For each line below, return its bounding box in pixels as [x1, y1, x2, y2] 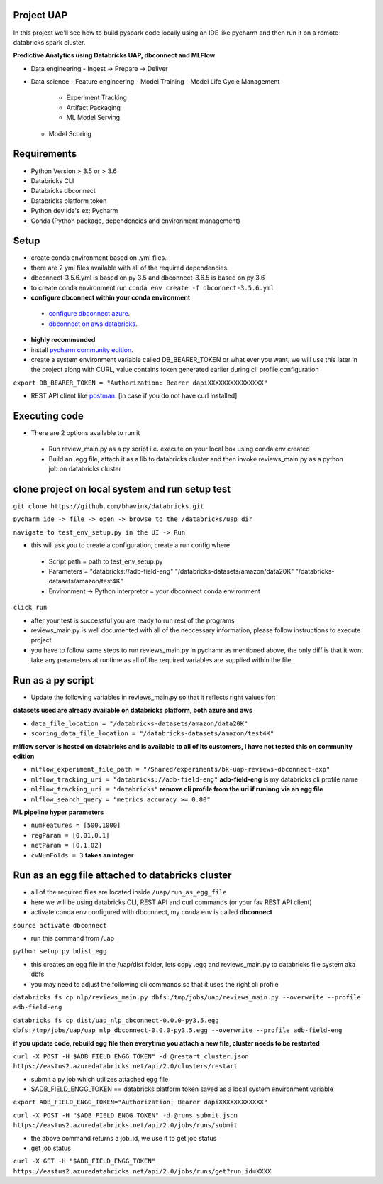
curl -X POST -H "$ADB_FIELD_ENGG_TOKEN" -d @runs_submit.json [13, 1111, 238, 1119]
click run [13, 603, 48, 612]
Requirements [13, 148, 77, 160]
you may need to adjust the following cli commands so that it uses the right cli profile [30, 980, 279, 988]
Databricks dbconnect [30, 187, 96, 195]
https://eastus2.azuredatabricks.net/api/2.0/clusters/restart [13, 1062, 238, 1070]
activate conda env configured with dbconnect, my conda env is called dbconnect [30, 908, 273, 916]
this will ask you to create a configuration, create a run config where [30, 541, 231, 549]
